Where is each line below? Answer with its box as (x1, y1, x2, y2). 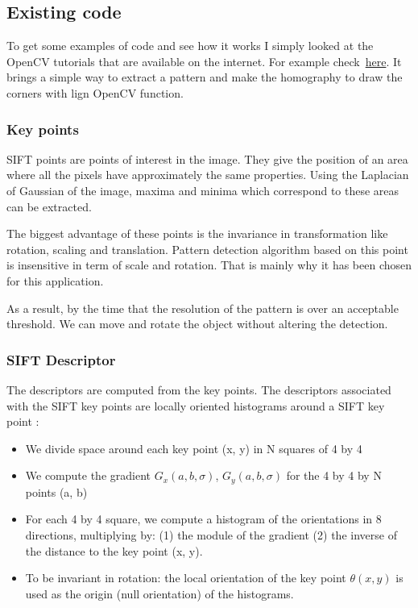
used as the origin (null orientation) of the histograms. (25, 585, 294, 602)
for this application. (6, 272, 104, 289)
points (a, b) (25, 483, 88, 500)
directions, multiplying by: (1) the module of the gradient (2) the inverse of (25, 526, 397, 543)
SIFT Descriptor (6, 349, 116, 369)
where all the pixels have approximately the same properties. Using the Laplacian (6, 166, 409, 183)
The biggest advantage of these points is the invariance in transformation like (6, 225, 388, 242)
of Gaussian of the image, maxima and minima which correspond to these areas (6, 181, 399, 198)
